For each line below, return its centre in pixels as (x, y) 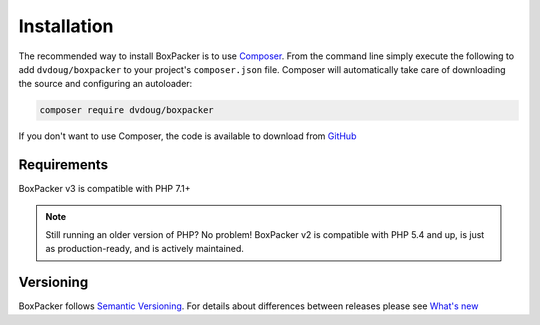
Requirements (63, 165)
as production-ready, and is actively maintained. (145, 249)
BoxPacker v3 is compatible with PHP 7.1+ (104, 189)
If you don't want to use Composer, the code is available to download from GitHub (187, 136)
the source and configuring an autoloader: (105, 84)
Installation (66, 26)
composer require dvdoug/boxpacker (126, 110)
